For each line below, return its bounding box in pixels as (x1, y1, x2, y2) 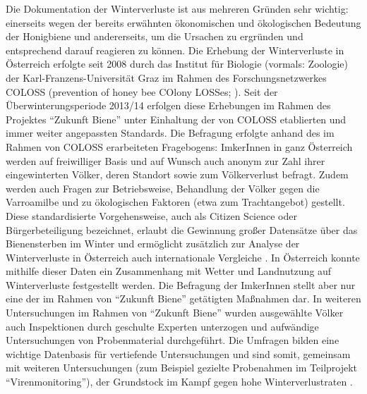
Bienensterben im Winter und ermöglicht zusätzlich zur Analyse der (6, 236, 300, 251)
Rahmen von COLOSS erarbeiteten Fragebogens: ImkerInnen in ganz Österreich (6, 139, 353, 154)
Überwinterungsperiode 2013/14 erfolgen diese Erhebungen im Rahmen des (6, 98, 331, 113)
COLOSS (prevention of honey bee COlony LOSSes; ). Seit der (6, 84, 278, 99)
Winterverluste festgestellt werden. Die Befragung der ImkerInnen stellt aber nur (6, 277, 356, 292)
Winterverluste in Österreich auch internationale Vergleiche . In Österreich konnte (6, 250, 360, 264)
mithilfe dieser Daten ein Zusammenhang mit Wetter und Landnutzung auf (6, 264, 332, 278)
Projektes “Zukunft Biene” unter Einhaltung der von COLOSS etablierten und (6, 111, 347, 126)
